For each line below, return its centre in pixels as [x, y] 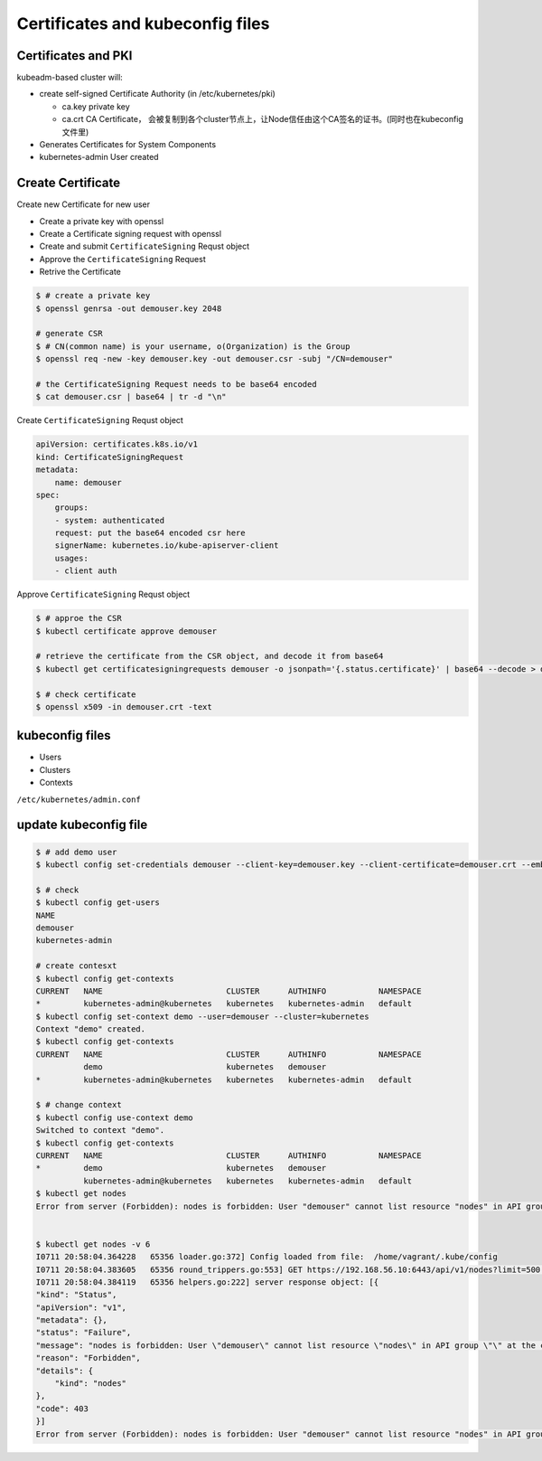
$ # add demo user [76, 852]
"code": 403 [62, 1409]
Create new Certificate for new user [84, 204]
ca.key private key [96, 106]
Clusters [55, 769]
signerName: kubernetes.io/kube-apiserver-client [167, 546]
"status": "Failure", [84, 1333]
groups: [72, 508]
